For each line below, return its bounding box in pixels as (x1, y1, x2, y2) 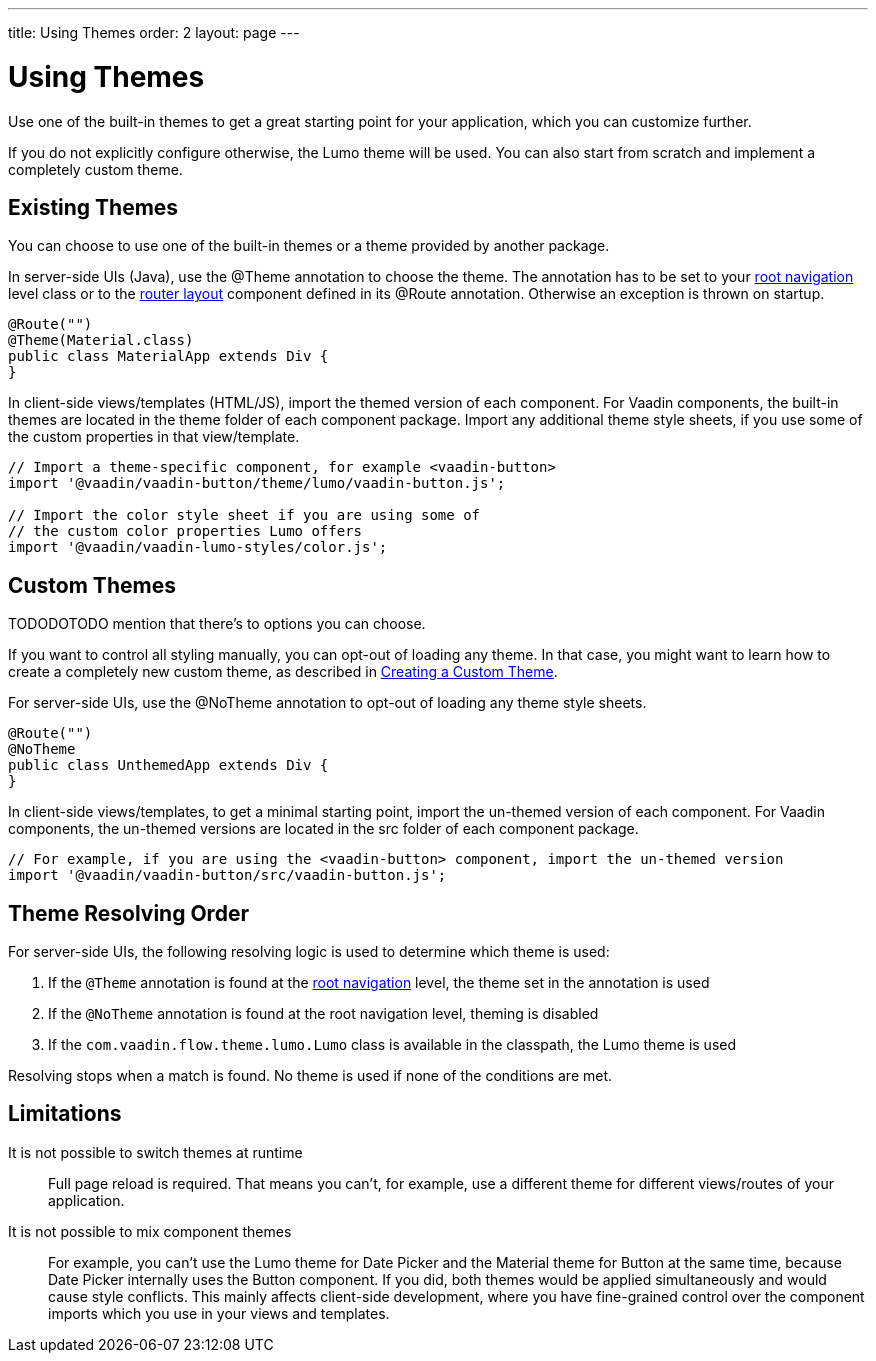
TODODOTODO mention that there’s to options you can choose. (8, 615, 426, 633)
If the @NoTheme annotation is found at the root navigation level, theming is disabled (48, 1005, 599, 1023)
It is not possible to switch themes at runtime (8, 1143, 303, 1161)
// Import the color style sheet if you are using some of (8, 507, 481, 524)
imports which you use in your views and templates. (48, 1304, 390, 1322)
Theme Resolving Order (8, 900, 249, 926)
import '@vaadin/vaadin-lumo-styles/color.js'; (8, 539, 388, 556)
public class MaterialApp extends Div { (8, 348, 329, 365)
